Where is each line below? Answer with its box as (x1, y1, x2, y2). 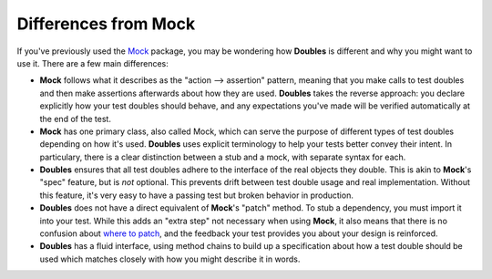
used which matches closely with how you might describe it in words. (39, 253, 301, 264)
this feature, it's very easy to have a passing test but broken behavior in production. (39, 190, 354, 201)
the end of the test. (39, 113, 111, 124)
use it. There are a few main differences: (16, 57, 169, 68)
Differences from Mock (16, 14, 196, 34)
